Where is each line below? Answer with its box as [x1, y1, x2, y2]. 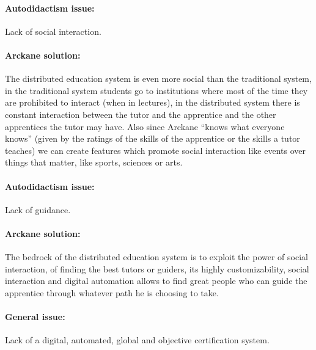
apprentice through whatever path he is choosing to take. [5, 286, 219, 299]
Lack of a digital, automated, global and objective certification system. [5, 334, 270, 346]
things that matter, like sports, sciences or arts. [5, 156, 183, 169]
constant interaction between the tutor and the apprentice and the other [5, 108, 276, 120]
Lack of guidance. [5, 203, 71, 216]
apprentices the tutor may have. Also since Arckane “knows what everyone [5, 120, 285, 133]
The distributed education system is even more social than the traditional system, [5, 72, 312, 85]
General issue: [5, 310, 65, 323]
